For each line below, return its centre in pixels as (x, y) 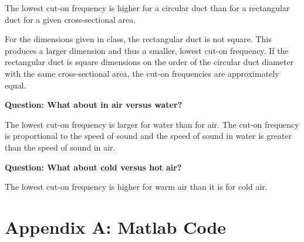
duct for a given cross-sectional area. (70, 19)
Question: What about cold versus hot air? (93, 167)
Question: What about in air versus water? (94, 105)
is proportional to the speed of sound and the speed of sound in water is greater (148, 136)
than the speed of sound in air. (60, 147)
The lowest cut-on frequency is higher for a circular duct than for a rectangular (147, 8)
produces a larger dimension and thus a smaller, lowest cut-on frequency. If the (147, 50)
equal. (16, 85)
